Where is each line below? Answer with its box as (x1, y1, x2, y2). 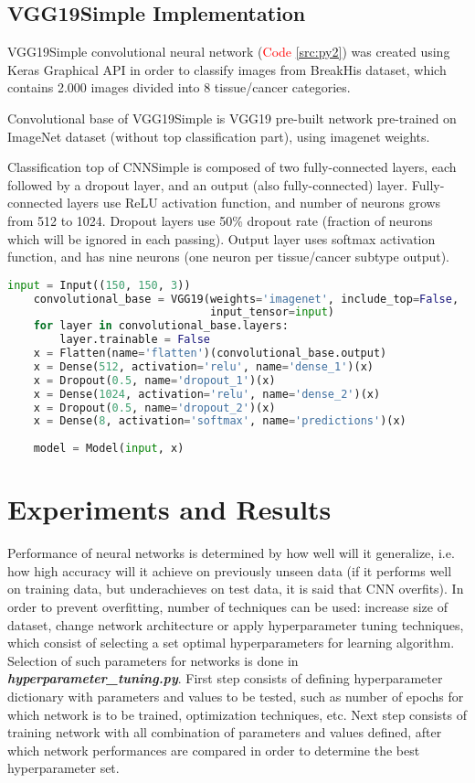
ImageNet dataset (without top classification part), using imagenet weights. (7, 126, 430, 145)
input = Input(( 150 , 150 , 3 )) (7, 278, 191, 292)
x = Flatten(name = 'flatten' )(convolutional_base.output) (33, 347, 387, 360)
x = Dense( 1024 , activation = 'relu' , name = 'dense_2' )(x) (33, 387, 381, 401)
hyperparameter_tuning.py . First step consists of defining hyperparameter (7, 669, 443, 688)
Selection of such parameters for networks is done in (7, 650, 299, 670)
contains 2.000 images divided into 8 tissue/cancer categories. (7, 78, 351, 97)
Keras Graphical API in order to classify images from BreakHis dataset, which (7, 59, 447, 79)
